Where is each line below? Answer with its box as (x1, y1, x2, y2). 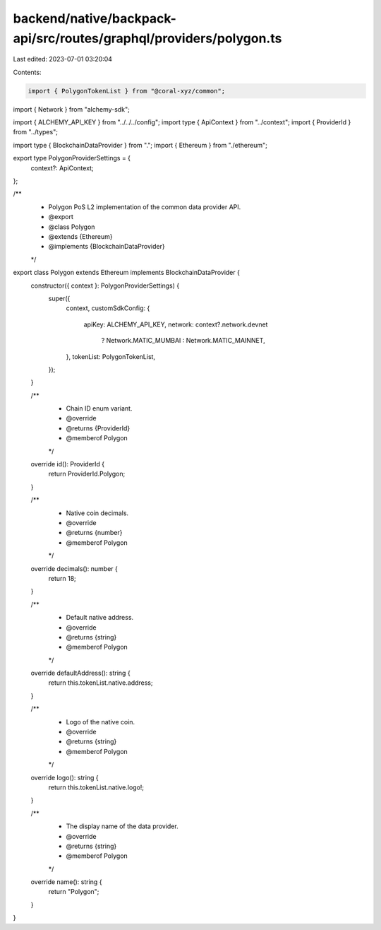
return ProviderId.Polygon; (48, 470, 126, 478)
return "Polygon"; (48, 888, 99, 896)
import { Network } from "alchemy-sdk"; (13, 105, 130, 113)
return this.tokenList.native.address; (48, 678, 153, 687)
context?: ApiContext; (30, 163, 95, 172)
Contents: (13, 68, 42, 76)
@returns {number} (66, 529, 123, 537)
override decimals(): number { (30, 564, 118, 572)
